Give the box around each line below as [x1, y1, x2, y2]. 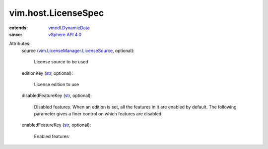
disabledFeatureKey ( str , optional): [21, 93, 92, 99]
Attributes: [9, 41, 31, 47]
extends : [9, 25, 28, 31]
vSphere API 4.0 [48, 31, 82, 37]
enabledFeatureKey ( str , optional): [21, 122, 91, 128]
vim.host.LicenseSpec [9, 7, 104, 18]
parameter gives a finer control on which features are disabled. [34, 111, 163, 117]
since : [9, 31, 22, 37]
